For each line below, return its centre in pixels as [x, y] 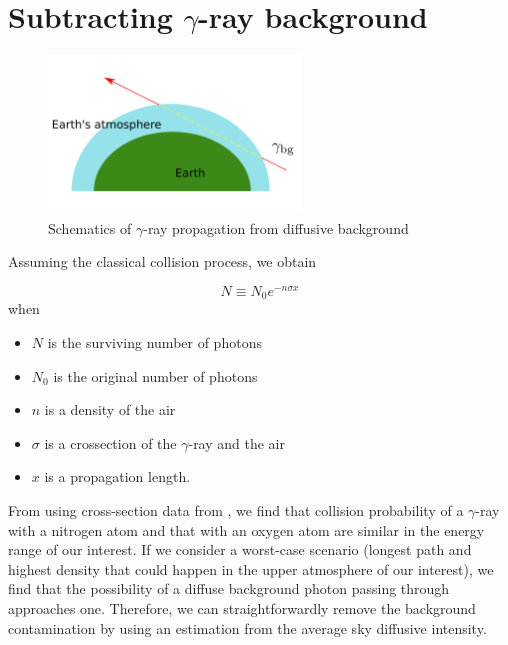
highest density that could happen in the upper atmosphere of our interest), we [251, 568]
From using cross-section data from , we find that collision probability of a [236, 509]
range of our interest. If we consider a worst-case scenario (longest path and [240, 549]
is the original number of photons [155, 375]
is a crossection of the [110, 442]
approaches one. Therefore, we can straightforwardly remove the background [242, 607]
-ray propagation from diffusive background [276, 227]
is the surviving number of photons [154, 342]
